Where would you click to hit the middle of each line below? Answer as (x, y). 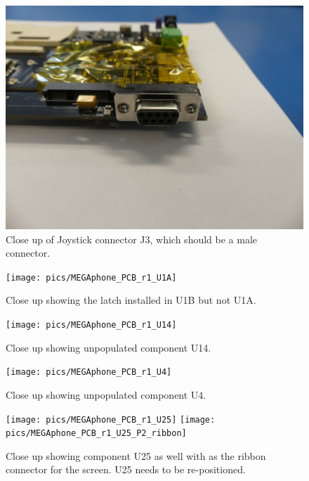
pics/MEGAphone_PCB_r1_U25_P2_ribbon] (96, 434)
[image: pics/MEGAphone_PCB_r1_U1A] (91, 277)
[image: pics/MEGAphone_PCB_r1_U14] (91, 325)
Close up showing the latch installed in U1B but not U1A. (131, 300)
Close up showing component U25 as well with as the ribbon (136, 455)
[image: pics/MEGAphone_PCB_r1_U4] (89, 372)
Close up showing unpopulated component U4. (106, 394)
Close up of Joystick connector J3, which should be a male (132, 239)
